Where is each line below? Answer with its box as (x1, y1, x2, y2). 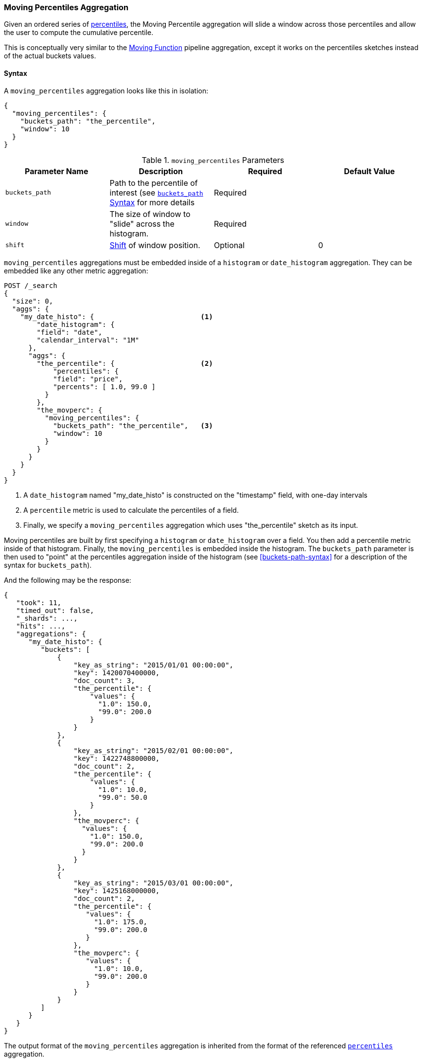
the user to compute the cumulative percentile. (4, 28, 154, 37)
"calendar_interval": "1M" (36, 336, 140, 344)
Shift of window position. (109, 240, 200, 250)
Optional (214, 240, 245, 250)
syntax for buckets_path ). (4, 560, 92, 569)
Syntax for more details (109, 197, 195, 207)
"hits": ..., (16, 622, 66, 630)
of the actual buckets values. (4, 52, 96, 60)
